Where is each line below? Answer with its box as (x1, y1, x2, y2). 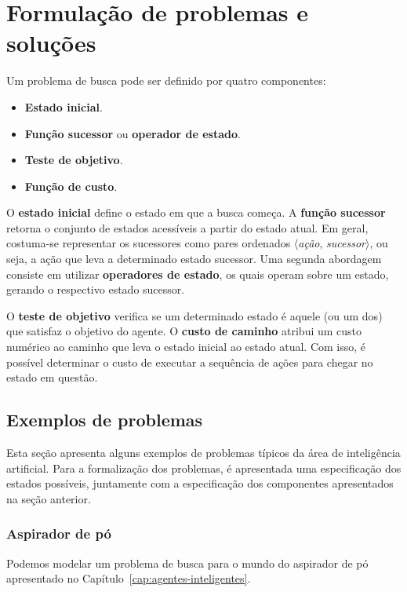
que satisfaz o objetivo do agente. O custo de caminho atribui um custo (6, 323, 362, 339)
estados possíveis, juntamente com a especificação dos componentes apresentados (6, 475, 394, 492)
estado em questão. (6, 369, 98, 386)
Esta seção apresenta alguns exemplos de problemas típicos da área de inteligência (6, 444, 401, 461)
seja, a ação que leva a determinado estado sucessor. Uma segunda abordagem (6, 250, 382, 267)
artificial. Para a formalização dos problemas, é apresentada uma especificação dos (6, 459, 402, 476)
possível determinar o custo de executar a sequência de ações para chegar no (6, 353, 373, 370)
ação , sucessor (298, 235, 366, 251)
